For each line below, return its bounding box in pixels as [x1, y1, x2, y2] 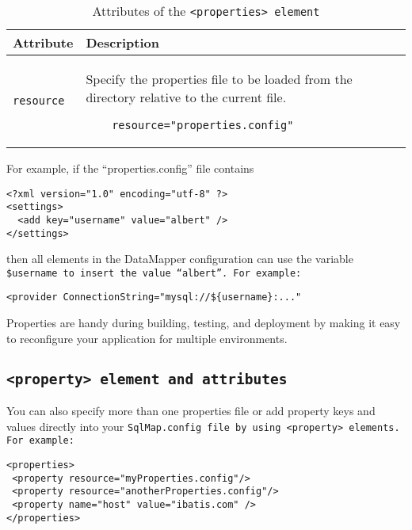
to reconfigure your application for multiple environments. [6, 330, 288, 346]
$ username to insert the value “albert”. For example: [6, 267, 302, 279]
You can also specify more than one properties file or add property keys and [6, 402, 376, 419]
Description [86, 33, 159, 51]
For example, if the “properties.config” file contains [6, 160, 254, 176]
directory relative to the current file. [86, 88, 287, 106]
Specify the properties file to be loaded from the [86, 70, 353, 88]
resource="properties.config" [112, 119, 294, 132]
